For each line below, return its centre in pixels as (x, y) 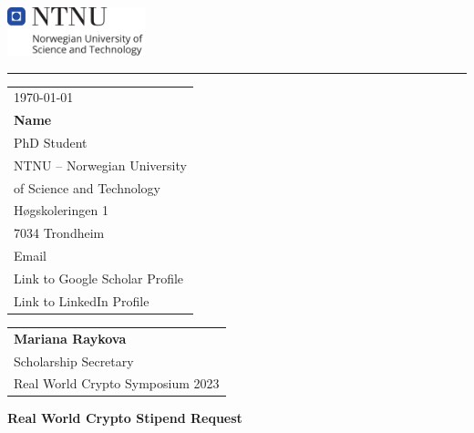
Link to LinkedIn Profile (82, 300)
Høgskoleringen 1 (61, 210)
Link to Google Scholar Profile (99, 278)
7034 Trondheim (59, 233)
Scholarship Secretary (74, 361)
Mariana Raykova (70, 338)
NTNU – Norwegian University (100, 165)
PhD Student (51, 142)
